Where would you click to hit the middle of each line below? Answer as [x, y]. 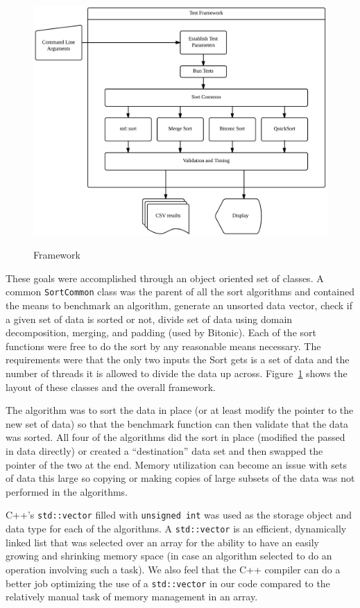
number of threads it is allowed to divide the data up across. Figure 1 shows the [177, 373]
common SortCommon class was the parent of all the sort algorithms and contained [180, 292]
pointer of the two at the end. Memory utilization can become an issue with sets [176, 464]
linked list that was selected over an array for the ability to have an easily [162, 542]
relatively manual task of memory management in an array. [132, 597]
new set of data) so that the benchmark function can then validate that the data [177, 423]
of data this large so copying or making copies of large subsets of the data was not [180, 478]
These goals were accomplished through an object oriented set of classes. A [165, 278]
